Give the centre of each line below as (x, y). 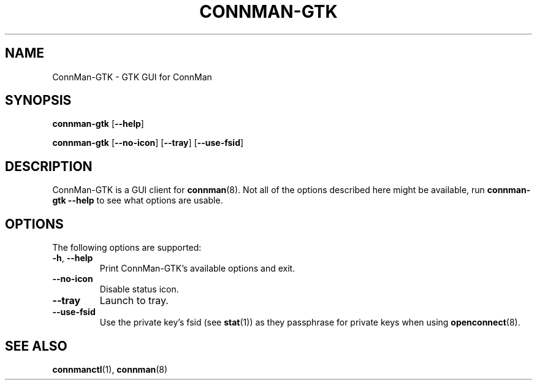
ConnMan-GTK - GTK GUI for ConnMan (132, 77)
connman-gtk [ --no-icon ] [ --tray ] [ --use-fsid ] (148, 143)
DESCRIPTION (49, 166)
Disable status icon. (139, 289)
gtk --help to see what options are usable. (138, 200)
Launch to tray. (134, 301)
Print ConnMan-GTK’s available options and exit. (197, 269)
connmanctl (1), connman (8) (110, 369)
